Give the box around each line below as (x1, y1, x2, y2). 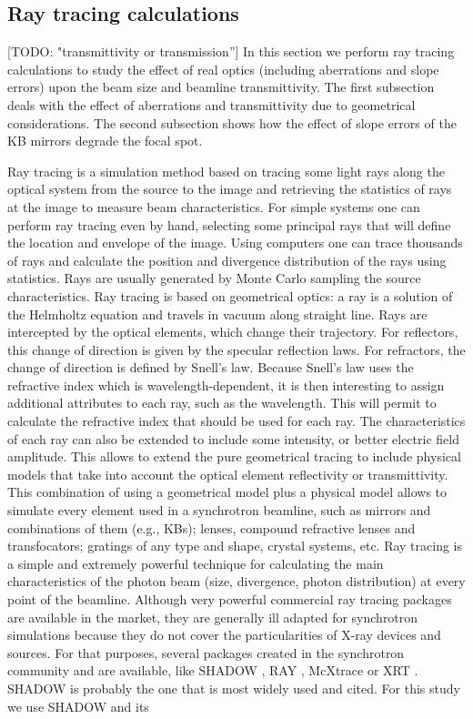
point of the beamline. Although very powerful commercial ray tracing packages (7, 590, 452, 609)
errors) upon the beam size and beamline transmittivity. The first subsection (7, 77, 435, 96)
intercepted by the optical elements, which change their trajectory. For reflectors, (7, 322, 458, 341)
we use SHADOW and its (7, 696, 149, 715)
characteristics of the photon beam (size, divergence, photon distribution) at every (7, 572, 466, 591)
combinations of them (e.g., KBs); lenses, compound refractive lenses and (7, 518, 416, 537)
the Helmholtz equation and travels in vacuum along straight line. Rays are (7, 304, 428, 323)
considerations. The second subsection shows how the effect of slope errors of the (7, 113, 457, 132)
